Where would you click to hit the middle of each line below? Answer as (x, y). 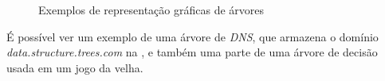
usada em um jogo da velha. (75, 67)
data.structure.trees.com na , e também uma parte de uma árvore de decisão (192, 52)
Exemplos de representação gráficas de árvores (151, 10)
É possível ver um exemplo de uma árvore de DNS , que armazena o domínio (192, 36)
